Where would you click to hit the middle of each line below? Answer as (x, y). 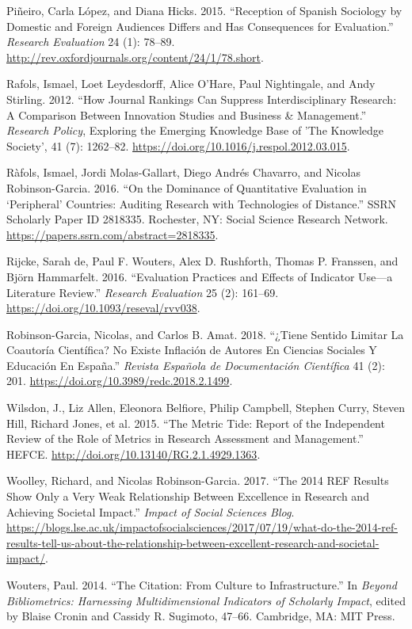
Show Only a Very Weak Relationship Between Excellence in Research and (188, 496)
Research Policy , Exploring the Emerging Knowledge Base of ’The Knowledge (195, 130)
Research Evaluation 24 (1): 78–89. (91, 42)
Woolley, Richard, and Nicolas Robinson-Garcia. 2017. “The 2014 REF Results (198, 480)
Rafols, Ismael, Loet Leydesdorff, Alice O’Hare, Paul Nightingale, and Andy (191, 84)
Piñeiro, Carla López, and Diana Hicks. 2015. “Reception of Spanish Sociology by (204, 10)
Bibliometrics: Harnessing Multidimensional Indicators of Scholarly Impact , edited (206, 600)
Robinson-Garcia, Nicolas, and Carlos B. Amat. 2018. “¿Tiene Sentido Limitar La (205, 334)
